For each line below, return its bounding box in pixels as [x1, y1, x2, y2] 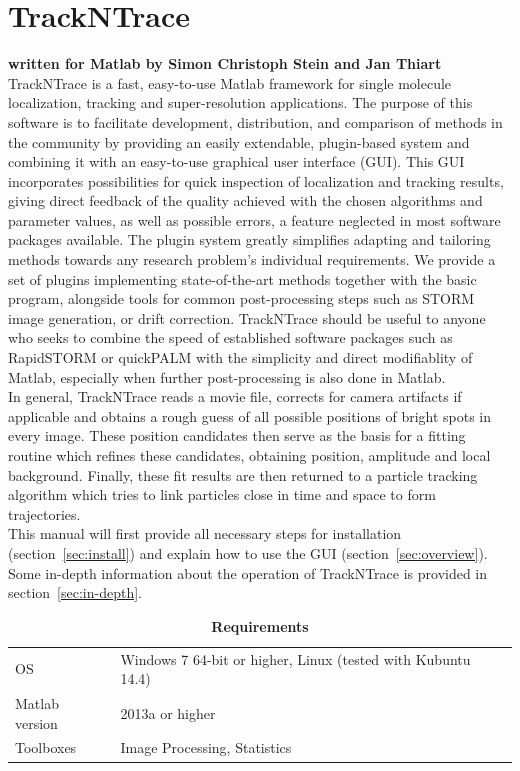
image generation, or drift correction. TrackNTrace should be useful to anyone [8, 307, 486, 328]
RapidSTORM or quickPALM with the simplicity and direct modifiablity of [8, 347, 473, 368]
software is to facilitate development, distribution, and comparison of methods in [8, 111, 503, 132]
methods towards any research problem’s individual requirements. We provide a [8, 249, 496, 270]
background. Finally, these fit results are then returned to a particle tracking [8, 464, 478, 485]
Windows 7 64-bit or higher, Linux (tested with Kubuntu [120, 648, 471, 669]
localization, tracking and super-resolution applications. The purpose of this [8, 92, 473, 113]
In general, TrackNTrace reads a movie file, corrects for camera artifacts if [8, 386, 462, 407]
